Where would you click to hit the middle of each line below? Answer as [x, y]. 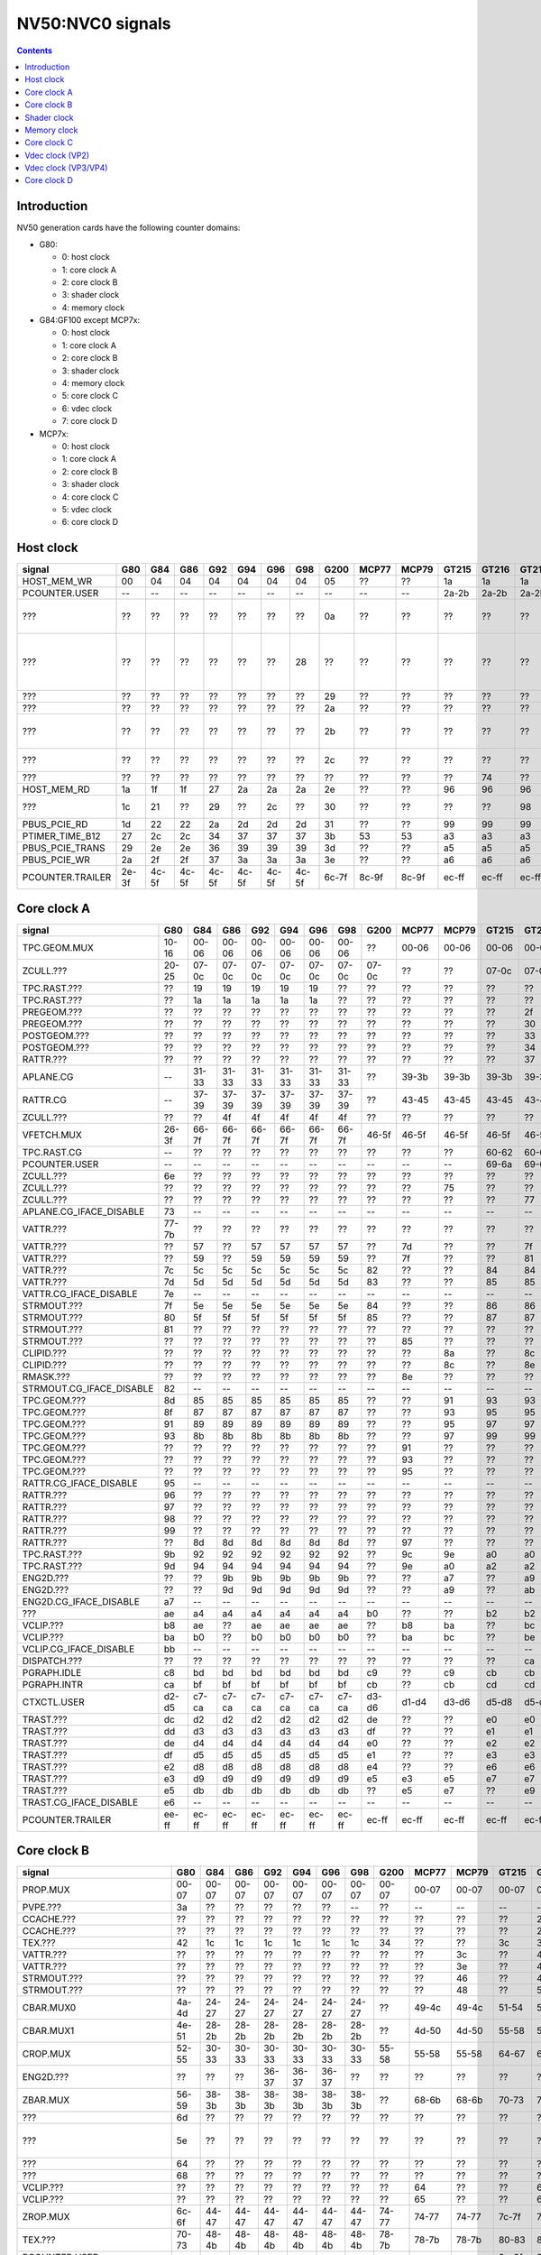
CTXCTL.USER [53, 1702]
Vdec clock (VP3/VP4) [66, 168]
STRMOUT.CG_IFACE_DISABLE [88, 1388]
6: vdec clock [87, 408]
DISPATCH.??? [52, 1661]
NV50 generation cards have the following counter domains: [128, 228]
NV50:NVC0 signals [94, 23]
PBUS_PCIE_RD [55, 824]
